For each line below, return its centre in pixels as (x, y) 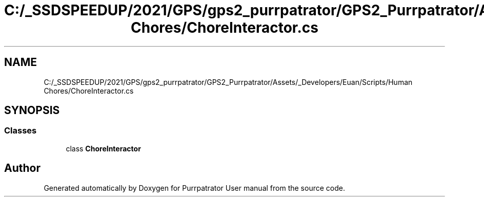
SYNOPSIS (32, 110)
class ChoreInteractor (103, 148)
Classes (21, 131)
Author (22, 168)
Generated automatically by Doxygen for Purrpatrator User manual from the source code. (194, 188)
